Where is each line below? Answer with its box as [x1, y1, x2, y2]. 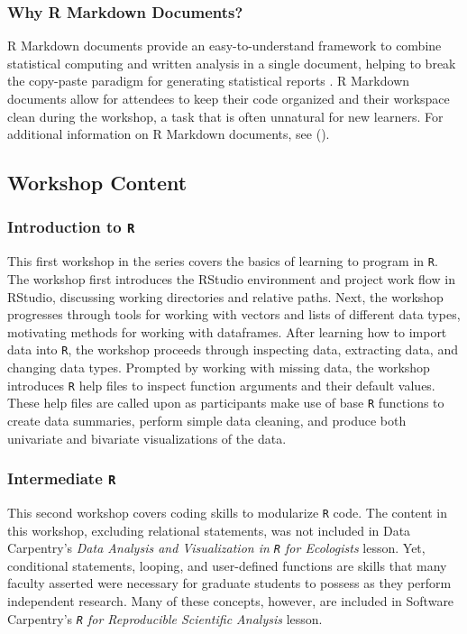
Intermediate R [7, 467, 116, 490]
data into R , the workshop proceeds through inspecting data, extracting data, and [7, 340, 458, 359]
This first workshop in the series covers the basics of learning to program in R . [7, 252, 438, 271]
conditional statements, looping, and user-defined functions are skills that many [7, 556, 447, 574]
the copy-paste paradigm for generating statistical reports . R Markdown [7, 71, 410, 90]
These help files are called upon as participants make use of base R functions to [7, 393, 444, 412]
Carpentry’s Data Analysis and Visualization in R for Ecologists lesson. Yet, [7, 538, 426, 557]
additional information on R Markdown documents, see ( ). [7, 124, 330, 143]
